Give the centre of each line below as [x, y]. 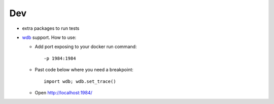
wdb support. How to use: [49, 37]
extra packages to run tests [51, 28]
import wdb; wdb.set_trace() [80, 81]
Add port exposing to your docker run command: [86, 47]
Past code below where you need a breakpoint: [84, 70]
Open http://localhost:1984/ [63, 92]
